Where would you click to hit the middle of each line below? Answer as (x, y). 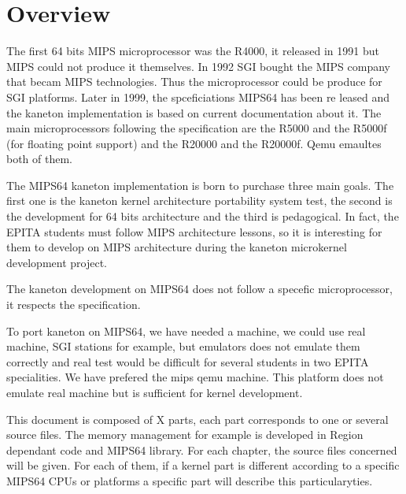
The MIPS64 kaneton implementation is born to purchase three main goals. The (200, 185)
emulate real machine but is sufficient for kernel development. (155, 392)
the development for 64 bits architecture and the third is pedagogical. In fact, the (203, 216)
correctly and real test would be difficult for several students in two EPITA (188, 361)
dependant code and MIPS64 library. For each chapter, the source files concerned (202, 449)
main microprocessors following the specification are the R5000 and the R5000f (197, 128)
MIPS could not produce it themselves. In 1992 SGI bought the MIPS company (198, 66)
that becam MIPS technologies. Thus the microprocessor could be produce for (194, 82)
